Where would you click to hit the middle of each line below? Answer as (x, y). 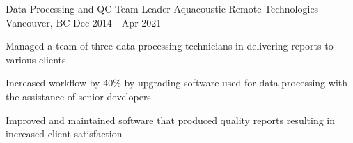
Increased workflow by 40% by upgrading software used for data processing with (177, 83)
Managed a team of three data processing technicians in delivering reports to (170, 46)
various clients (36, 59)
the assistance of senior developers (78, 96)
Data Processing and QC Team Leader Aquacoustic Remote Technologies (162, 8)
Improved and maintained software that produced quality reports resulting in (171, 120)
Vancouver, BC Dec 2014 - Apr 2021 (84, 22)
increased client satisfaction (64, 134)
